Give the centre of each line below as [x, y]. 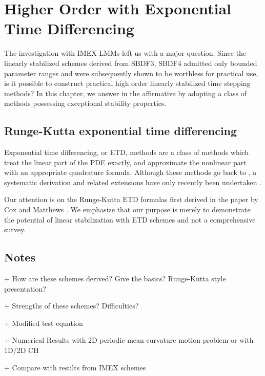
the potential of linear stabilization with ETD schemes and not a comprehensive [130, 219]
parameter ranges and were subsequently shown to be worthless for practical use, [131, 73]
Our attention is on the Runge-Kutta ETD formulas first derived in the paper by [131, 199]
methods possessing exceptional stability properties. [85, 103]
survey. [15, 229]
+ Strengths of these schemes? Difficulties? [72, 306]
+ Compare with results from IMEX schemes [75, 367]
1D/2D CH [22, 350]
